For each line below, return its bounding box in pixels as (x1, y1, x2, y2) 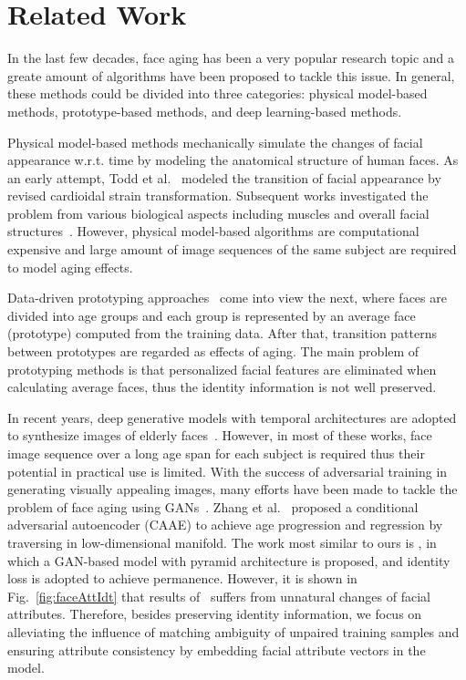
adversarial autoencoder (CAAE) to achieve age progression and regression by (7, 515, 443, 534)
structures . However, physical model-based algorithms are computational (7, 222, 419, 241)
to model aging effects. (7, 257, 133, 276)
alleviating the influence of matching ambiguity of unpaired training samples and (7, 622, 460, 641)
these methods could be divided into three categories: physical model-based (7, 84, 428, 103)
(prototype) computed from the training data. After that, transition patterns (7, 324, 438, 343)
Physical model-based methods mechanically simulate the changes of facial (7, 132, 423, 151)
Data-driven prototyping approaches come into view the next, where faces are (7, 288, 447, 307)
